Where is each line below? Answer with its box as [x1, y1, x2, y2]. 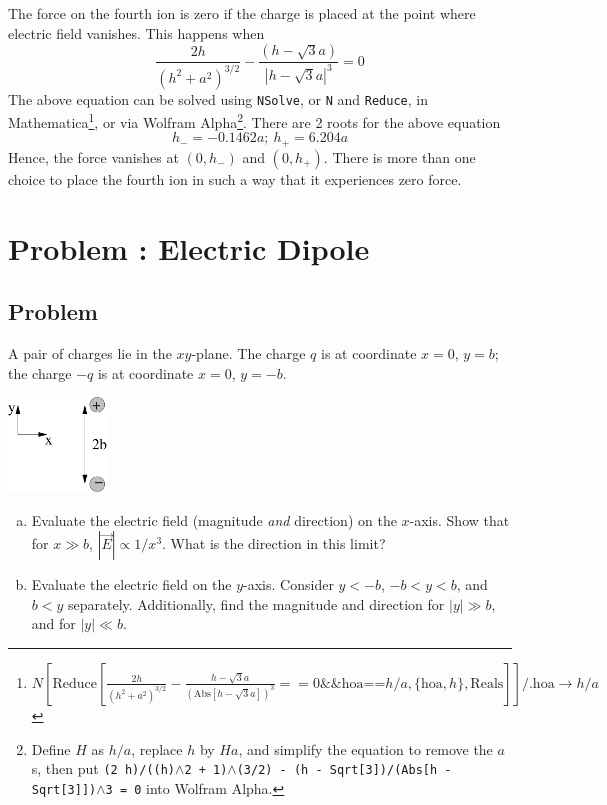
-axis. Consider [243, 574, 334, 595]
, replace [131, 738, 183, 759]
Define [31, 738, 71, 759]
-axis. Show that [409, 509, 510, 530]
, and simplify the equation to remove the [238, 738, 493, 759]
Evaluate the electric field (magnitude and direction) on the [31, 509, 397, 530]
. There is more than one [323, 146, 476, 167]
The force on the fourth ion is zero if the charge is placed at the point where [8, 3, 476, 23]
